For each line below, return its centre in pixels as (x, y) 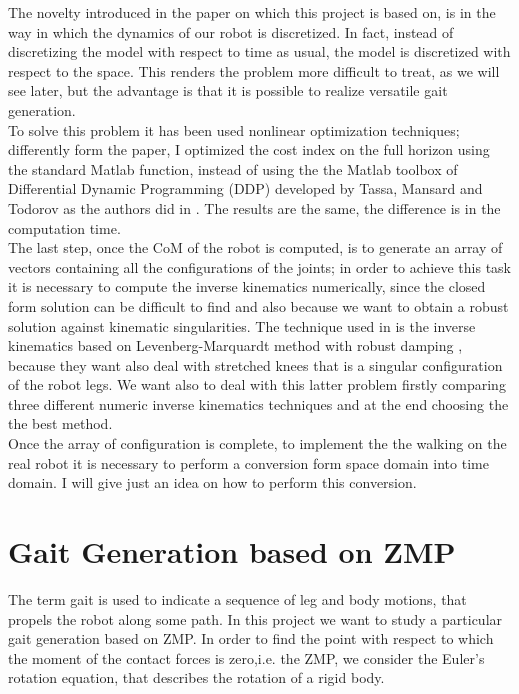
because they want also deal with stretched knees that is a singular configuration (255, 364)
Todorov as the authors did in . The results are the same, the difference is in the (254, 207)
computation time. (64, 227)
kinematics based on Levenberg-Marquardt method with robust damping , (235, 345)
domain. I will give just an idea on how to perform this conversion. (212, 482)
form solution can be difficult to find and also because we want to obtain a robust (258, 305)
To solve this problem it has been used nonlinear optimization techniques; (234, 129)
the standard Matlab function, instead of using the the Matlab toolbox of (233, 168)
